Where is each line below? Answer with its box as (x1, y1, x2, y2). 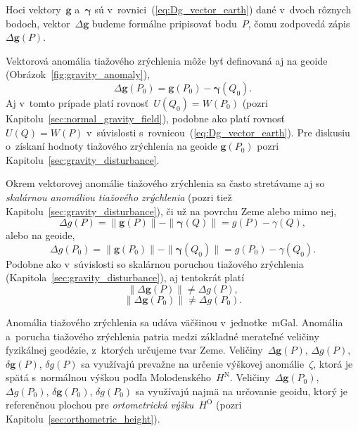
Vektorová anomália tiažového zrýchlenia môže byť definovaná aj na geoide (6, 53, 328, 67)
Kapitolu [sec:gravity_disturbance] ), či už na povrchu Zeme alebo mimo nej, (6, 203, 337, 218)
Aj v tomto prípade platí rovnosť (6, 95, 149, 110)
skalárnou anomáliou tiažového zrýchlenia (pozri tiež (6, 189, 232, 204)
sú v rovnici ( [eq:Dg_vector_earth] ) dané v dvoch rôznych (94, 2, 352, 16)
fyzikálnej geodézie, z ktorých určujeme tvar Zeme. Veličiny (6, 342, 263, 357)
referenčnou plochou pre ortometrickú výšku (6, 397, 194, 412)
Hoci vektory (6, 2, 61, 16)
